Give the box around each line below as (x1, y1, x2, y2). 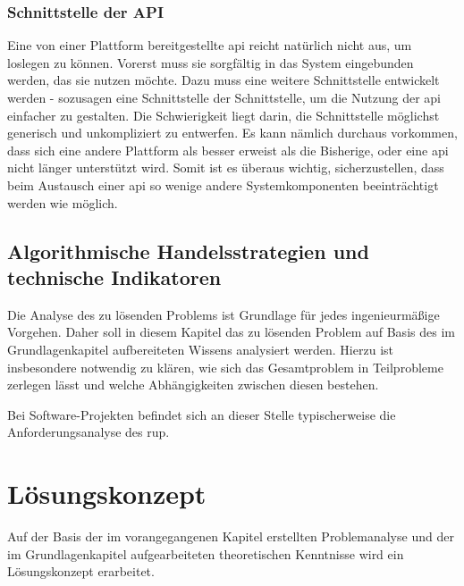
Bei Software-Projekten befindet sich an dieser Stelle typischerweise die (7, 405, 396, 423)
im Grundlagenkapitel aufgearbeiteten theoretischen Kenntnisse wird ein (7, 544, 404, 563)
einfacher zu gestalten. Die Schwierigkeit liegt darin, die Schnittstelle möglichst (7, 105, 440, 124)
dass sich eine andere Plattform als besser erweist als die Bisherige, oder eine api (7, 140, 449, 159)
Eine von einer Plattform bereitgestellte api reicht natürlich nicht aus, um (7, 36, 412, 54)
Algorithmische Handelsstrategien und (7, 237, 369, 264)
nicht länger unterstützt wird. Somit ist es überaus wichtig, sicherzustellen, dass (7, 158, 444, 177)
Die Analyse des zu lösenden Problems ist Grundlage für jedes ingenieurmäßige (7, 305, 440, 323)
